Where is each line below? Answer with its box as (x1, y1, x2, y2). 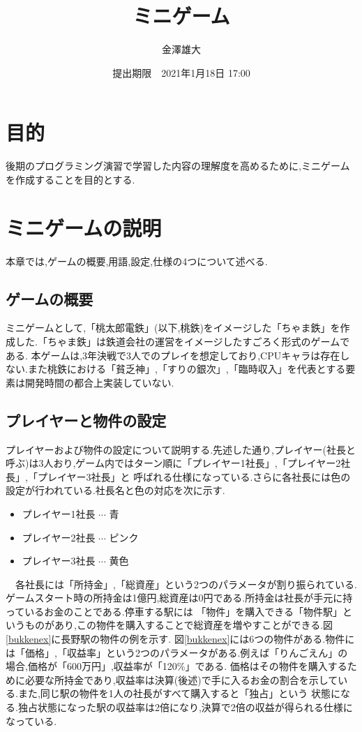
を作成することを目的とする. (6, 172, 135, 186)
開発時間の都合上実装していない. (24, 375, 174, 389)
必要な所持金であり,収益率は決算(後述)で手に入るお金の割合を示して (24, 672, 338, 687)
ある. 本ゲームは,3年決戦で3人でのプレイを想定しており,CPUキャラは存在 (6, 348, 340, 362)
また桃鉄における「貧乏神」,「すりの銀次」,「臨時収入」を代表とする (27, 361, 346, 376)
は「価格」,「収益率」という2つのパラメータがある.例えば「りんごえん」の (6, 645, 348, 659)
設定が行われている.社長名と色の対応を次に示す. (6, 483, 225, 498)
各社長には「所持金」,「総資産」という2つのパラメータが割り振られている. (15, 576, 357, 591)
